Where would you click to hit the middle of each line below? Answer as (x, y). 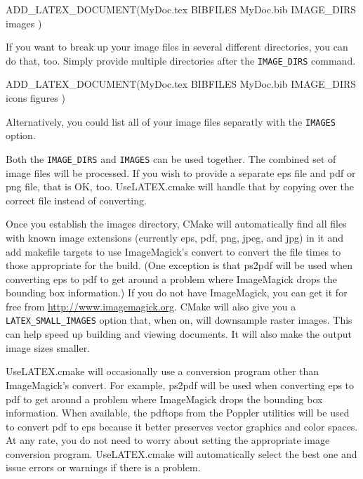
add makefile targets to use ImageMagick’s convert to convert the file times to (173, 251)
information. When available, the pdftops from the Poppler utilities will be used (178, 413)
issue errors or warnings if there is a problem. (103, 467)
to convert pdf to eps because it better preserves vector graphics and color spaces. (182, 426)
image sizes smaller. (48, 347)
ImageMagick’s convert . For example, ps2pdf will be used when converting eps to (180, 385)
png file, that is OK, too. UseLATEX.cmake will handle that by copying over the (180, 186)
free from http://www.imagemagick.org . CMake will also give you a (151, 306)
